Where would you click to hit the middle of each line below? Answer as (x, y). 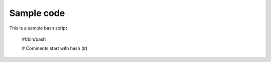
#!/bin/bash (34, 39)
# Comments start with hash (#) (55, 48)
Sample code (37, 13)
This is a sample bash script (38, 28)
